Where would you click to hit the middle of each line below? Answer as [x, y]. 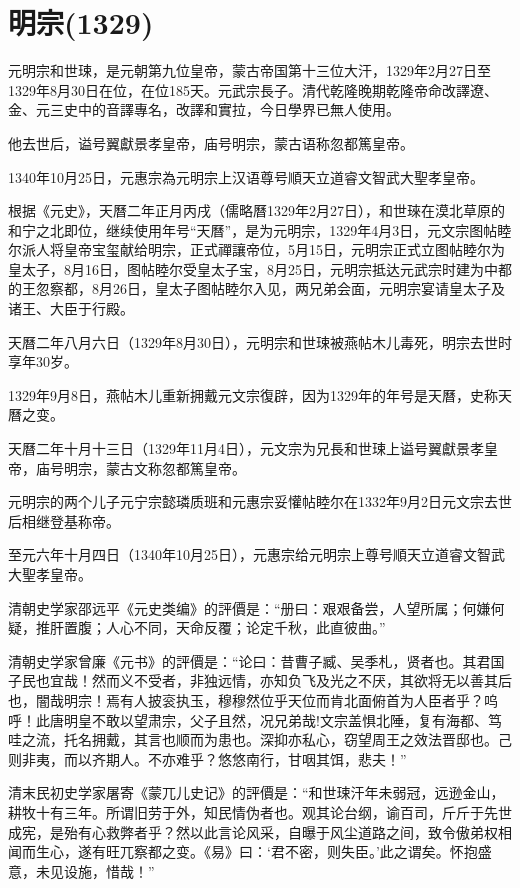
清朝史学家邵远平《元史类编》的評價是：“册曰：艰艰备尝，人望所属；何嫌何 [256, 607]
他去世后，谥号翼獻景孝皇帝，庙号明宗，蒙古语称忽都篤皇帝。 [211, 142]
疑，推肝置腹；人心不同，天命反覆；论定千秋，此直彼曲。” [197, 627]
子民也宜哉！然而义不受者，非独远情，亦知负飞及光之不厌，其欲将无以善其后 [260, 680]
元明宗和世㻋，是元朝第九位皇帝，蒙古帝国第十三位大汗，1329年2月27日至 [249, 70]
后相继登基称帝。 [64, 520]
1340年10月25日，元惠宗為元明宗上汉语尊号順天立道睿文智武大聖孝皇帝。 [246, 176]
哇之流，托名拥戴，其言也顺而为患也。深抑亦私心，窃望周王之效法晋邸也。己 [260, 739]
